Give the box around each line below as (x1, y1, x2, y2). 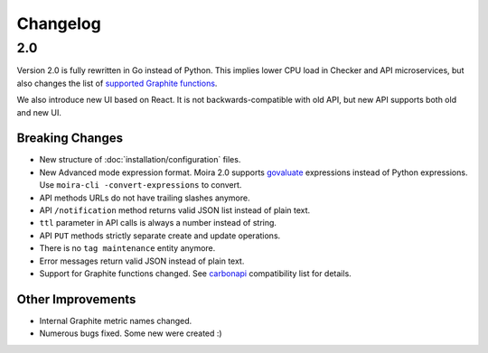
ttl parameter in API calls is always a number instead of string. (39, 218, 277, 228)
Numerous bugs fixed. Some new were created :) (39, 328, 222, 339)
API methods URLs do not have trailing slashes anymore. (39, 192, 250, 203)
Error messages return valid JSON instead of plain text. (39, 255, 245, 266)
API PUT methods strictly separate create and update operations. (39, 230, 281, 241)
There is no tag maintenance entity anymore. (39, 243, 216, 254)
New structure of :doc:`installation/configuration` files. (39, 154, 241, 165)
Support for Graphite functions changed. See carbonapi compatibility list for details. (39, 267, 352, 279)
